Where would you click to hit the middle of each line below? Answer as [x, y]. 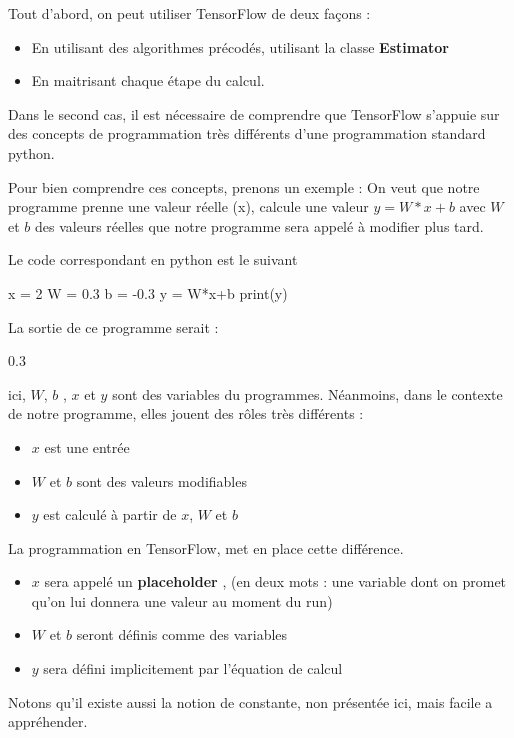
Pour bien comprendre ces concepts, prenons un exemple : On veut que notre [244, 186]
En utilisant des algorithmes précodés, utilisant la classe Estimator [240, 46]
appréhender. [48, 721]
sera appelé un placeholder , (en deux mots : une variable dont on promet [275, 581]
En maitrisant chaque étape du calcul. [148, 80]
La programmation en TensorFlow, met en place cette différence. [206, 547]
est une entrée [87, 446]
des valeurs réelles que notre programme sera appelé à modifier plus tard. [259, 225]
